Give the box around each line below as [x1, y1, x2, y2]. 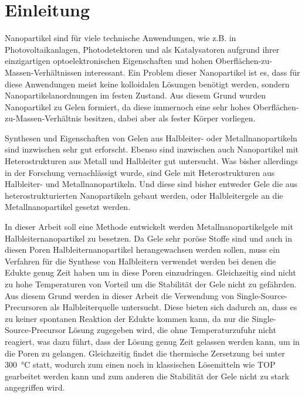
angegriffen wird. [5, 381, 65, 393]
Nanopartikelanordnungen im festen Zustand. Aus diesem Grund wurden [5, 89, 266, 101]
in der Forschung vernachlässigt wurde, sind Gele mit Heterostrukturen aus [5, 166, 275, 178]
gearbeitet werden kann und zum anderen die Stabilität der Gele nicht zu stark [5, 369, 289, 382]
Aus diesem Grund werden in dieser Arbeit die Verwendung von [5, 289, 234, 301]
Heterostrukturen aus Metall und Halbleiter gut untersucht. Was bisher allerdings [5, 155, 298, 167]
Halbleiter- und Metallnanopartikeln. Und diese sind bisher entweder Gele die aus [5, 178, 298, 190]
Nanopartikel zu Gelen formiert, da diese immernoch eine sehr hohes [5, 100, 250, 113]
